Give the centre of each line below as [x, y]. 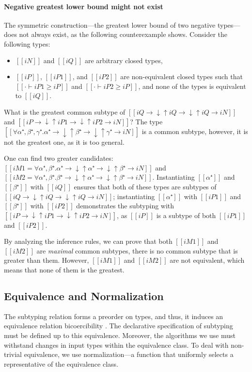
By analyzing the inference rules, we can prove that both [88, 241]
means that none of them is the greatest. [64, 270]
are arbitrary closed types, [124, 60]
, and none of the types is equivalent [192, 86]
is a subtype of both [186, 215]
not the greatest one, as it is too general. [64, 142]
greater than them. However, [47, 260]
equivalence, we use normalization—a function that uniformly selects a [129, 354]
